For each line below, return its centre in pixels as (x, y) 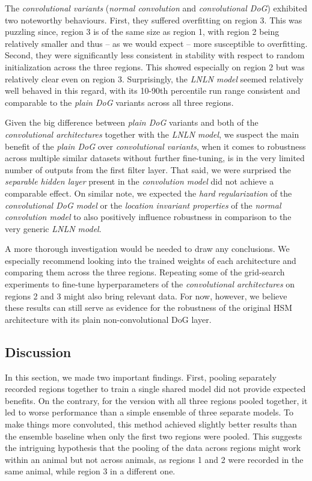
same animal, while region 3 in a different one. (90, 471)
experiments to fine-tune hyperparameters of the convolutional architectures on (150, 284)
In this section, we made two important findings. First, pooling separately (141, 377)
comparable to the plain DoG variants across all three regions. (119, 102)
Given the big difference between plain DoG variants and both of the (132, 122)
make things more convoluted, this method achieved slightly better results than (151, 424)
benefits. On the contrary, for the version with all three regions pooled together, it (156, 400)
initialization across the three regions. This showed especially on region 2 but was (155, 66)
